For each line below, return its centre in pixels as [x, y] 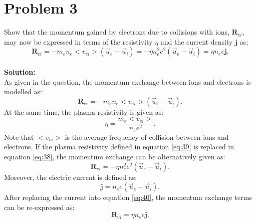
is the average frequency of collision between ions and [147, 137]
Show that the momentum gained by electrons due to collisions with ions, [117, 32]
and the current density [197, 41]
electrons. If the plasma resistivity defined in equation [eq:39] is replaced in [119, 147]
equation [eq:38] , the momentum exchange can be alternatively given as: [115, 156]
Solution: [20, 71]
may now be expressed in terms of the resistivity [78, 41]
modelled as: [23, 91]
